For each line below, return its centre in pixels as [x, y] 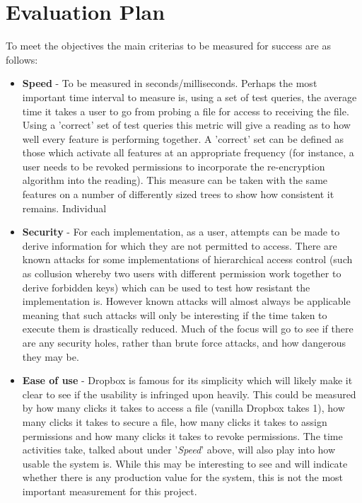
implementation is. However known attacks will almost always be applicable [186, 301]
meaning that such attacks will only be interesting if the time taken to [175, 314]
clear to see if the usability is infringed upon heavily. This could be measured [189, 394]
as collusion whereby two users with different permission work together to [182, 273]
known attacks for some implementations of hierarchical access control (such [187, 259]
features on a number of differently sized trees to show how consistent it [178, 194]
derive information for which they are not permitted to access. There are [180, 245]
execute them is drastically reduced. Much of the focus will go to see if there [188, 329]
